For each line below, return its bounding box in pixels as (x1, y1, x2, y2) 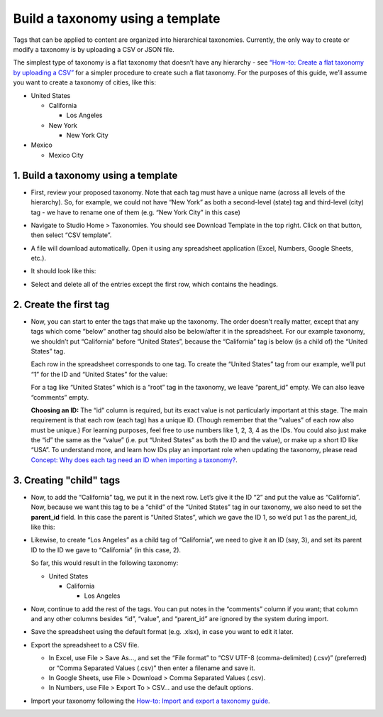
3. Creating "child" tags (13, 474, 121, 486)
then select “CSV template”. (30, 231, 112, 239)
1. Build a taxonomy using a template (13, 169, 178, 181)
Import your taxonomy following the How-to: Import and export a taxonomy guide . (30, 696, 270, 705)
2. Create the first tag (13, 298, 110, 310)
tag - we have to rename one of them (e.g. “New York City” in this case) (30, 208, 241, 217)
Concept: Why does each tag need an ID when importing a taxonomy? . (30, 455, 238, 464)
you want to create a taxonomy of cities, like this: (13, 78, 156, 87)
